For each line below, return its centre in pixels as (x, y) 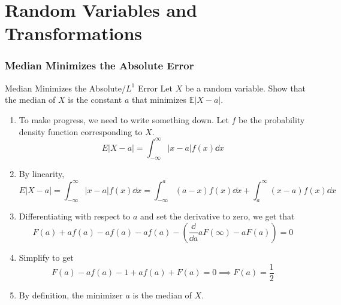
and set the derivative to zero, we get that (217, 216)
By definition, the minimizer (71, 295)
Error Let (155, 88)
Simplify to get (46, 257)
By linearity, (42, 174)
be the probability (272, 119)
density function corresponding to (81, 131)
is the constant (95, 100)
